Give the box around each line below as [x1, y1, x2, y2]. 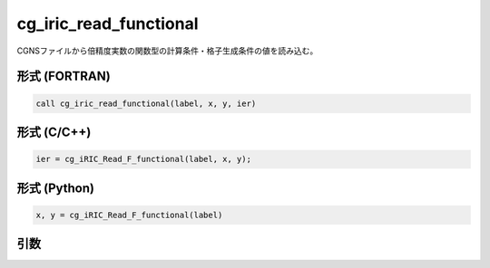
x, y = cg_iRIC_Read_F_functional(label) [35, 209, 223, 220]
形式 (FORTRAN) [16, 69, 111, 84]
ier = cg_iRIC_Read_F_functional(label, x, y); [35, 154, 251, 165]
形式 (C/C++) [16, 124, 92, 139]
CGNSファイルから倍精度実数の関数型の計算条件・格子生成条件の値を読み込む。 [16, 45, 318, 56]
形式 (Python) [16, 180, 95, 196]
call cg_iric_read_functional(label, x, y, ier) [35, 98, 257, 109]
